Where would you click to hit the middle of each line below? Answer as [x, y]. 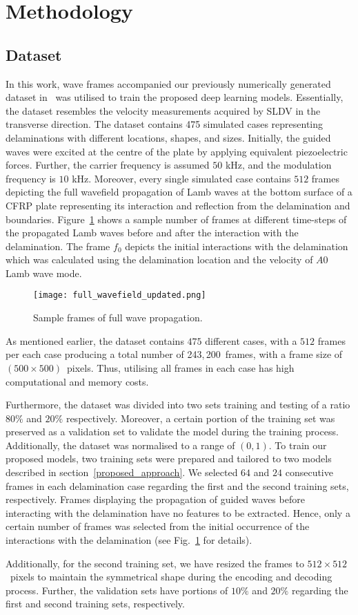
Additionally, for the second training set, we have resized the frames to [155, 563]
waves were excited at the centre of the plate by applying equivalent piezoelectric [177, 151]
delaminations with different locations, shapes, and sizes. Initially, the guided [168, 137]
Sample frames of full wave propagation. [118, 318]
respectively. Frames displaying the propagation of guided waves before [155, 499]
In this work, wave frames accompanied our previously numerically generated [168, 83]
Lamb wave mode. [44, 273]
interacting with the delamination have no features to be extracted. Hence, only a [178, 512]
